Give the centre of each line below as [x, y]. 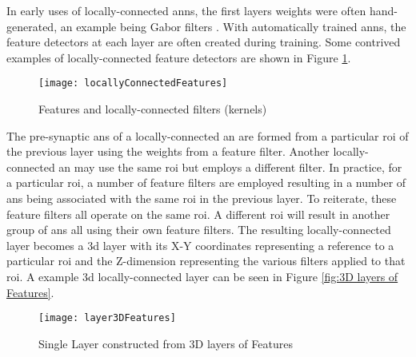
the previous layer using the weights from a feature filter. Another [168, 151]
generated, [32, 26]
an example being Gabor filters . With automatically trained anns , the [233, 26]
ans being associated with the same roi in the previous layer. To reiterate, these [202, 198]
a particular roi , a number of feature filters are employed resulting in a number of [206, 182]
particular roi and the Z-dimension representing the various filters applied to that [206, 261]
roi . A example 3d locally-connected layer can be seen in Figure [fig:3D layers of [202, 276]
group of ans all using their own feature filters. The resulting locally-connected [199, 230]
